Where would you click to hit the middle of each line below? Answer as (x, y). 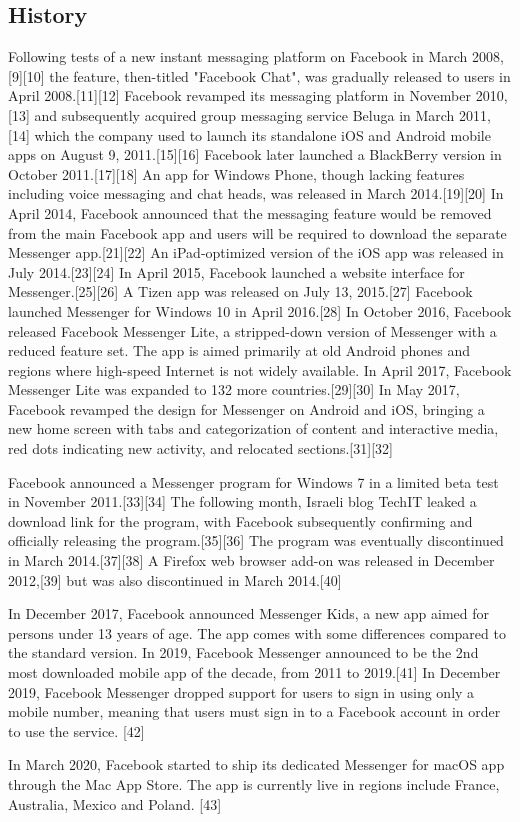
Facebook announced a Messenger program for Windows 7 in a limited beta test (253, 481)
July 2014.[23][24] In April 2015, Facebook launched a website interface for (236, 271)
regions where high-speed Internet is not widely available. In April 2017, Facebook (260, 369)
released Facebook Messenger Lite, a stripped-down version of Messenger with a (252, 330)
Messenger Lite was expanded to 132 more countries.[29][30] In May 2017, (234, 389)
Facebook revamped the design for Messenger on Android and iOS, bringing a (246, 408)
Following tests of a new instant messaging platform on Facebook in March (238, 56)
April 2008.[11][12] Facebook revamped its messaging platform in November (239, 95)
